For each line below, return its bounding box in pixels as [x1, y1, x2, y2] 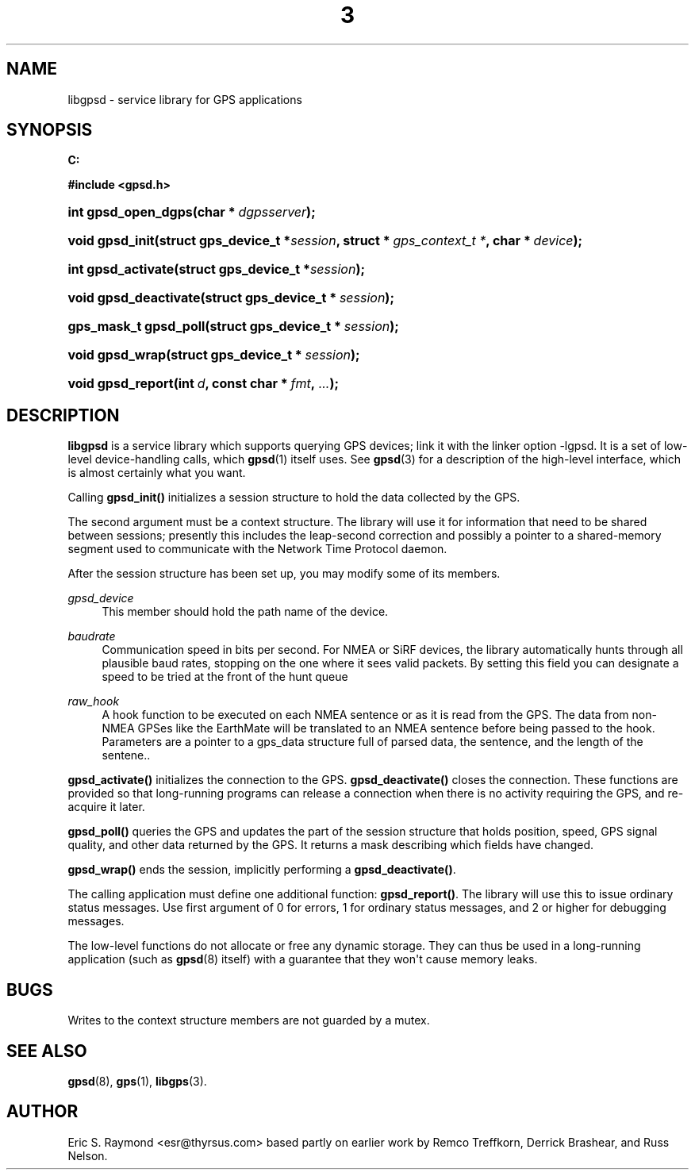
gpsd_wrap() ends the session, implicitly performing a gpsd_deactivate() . [67, 863, 456, 877]
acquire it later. [67, 800, 145, 814]
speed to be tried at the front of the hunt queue [102, 670, 348, 684]
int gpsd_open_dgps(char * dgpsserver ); [67, 204, 316, 221]
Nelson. [67, 1148, 108, 1163]
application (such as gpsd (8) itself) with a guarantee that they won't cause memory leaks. [67, 952, 538, 967]
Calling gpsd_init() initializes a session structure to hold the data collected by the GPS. [67, 490, 520, 505]
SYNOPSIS [6, 120, 93, 140]
